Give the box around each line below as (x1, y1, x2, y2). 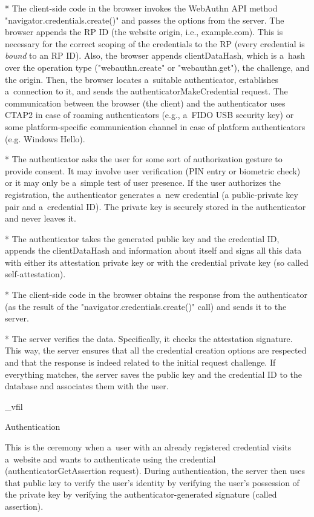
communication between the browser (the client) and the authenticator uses (5, 96, 286, 109)
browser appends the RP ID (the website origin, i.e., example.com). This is (5, 25, 283, 38)
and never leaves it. (5, 212, 76, 225)
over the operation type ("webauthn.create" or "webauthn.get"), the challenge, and (5, 61, 310, 73)
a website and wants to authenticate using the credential (5, 452, 216, 465)
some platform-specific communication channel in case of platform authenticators (5, 120, 306, 133)
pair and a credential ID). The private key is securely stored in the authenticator (5, 200, 306, 212)
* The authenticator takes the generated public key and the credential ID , (5, 232, 280, 245)
